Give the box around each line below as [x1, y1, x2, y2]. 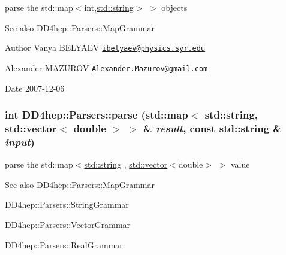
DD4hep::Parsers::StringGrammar [5, 198, 129, 211]
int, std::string [84, 1, 134, 13]
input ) [5, 134, 35, 149]
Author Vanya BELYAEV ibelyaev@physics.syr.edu [5, 41, 206, 54]
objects [161, 1, 188, 13]
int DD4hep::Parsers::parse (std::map [5, 107, 188, 122]
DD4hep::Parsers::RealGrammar [5, 238, 123, 251]
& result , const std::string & [143, 120, 282, 135]
